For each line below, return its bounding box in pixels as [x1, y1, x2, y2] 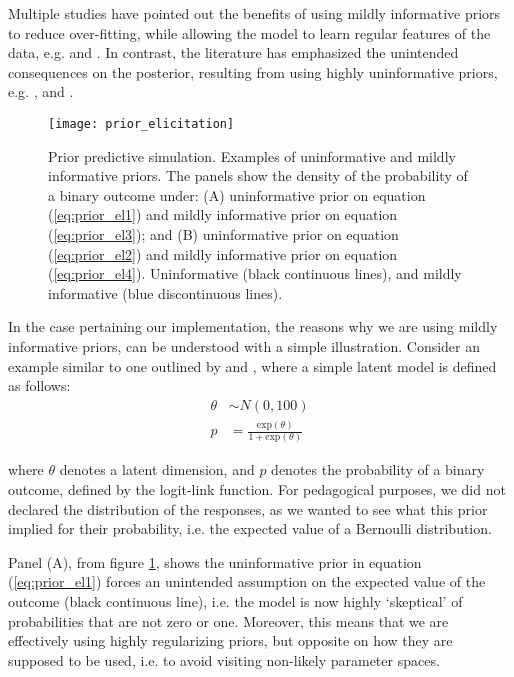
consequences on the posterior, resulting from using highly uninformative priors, [8, 61, 498, 82]
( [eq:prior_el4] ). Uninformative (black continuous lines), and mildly [48, 263, 462, 284]
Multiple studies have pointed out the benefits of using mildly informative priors [8, 3, 501, 23]
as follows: [8, 375, 71, 396]
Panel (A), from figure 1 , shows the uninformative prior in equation [8, 551, 422, 572]
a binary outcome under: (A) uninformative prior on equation [48, 184, 426, 205]
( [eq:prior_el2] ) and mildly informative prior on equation [48, 243, 398, 264]
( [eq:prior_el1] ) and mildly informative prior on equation [48, 204, 398, 225]
